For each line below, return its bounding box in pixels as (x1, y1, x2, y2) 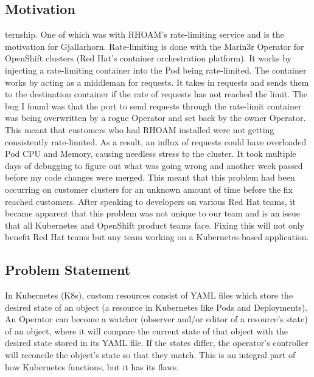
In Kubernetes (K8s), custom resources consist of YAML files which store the (5, 289, 293, 302)
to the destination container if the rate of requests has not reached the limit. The (5, 88, 308, 100)
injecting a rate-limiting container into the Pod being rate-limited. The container (5, 63, 307, 76)
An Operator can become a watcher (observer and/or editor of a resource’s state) (5, 313, 308, 325)
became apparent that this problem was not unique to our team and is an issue (5, 207, 301, 220)
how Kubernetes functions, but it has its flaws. (5, 360, 179, 373)
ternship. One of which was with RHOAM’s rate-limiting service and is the (5, 28, 284, 41)
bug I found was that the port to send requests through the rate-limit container (5, 99, 302, 112)
